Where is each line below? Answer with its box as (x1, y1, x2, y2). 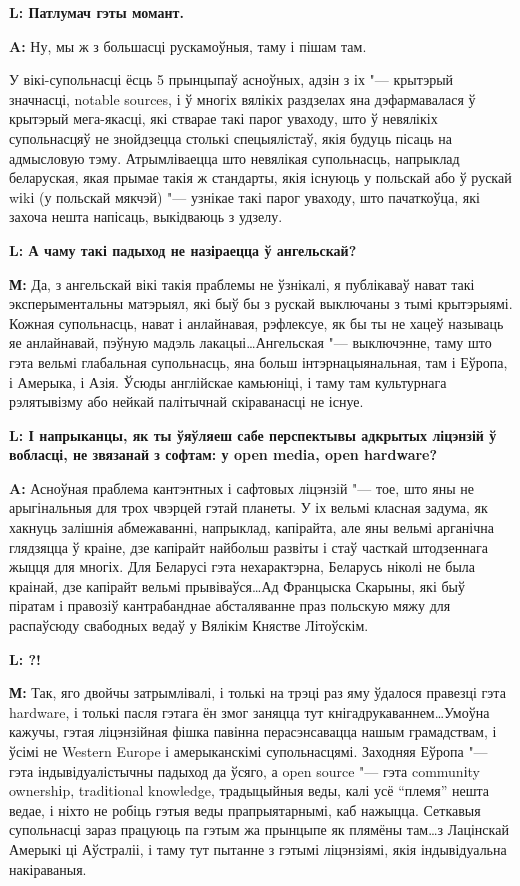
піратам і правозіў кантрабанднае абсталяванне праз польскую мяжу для (9, 595, 451, 616)
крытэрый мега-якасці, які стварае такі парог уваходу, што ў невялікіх (9, 108, 438, 129)
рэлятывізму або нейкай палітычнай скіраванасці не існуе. (9, 391, 364, 412)
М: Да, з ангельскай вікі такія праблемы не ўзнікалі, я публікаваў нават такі (9, 273, 475, 294)
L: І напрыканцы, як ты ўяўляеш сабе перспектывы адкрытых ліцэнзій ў (9, 424, 497, 445)
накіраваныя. (9, 858, 87, 879)
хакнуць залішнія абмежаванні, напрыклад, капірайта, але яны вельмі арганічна (9, 517, 494, 538)
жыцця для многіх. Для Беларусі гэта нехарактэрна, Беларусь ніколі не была (9, 556, 476, 577)
